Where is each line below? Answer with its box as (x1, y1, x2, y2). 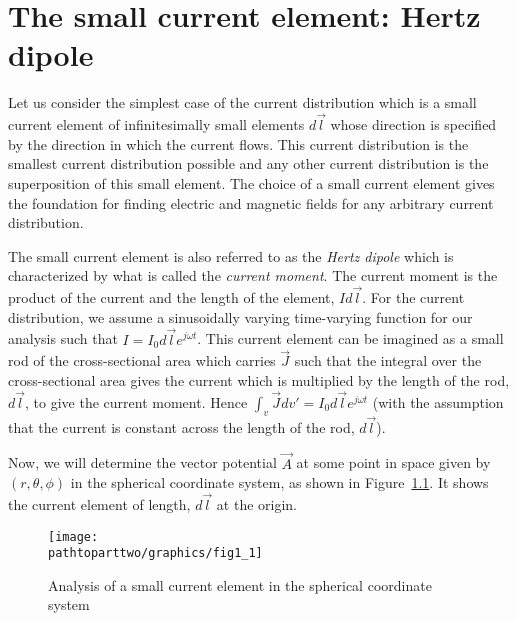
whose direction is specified (330, 114, 497, 135)
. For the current (362, 287, 465, 308)
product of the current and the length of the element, (8, 287, 335, 308)
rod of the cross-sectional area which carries (8, 350, 276, 371)
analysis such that (8, 328, 118, 349)
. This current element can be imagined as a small (197, 328, 504, 349)
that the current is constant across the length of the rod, (8, 416, 355, 437)
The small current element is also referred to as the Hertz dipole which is (8, 245, 454, 266)
